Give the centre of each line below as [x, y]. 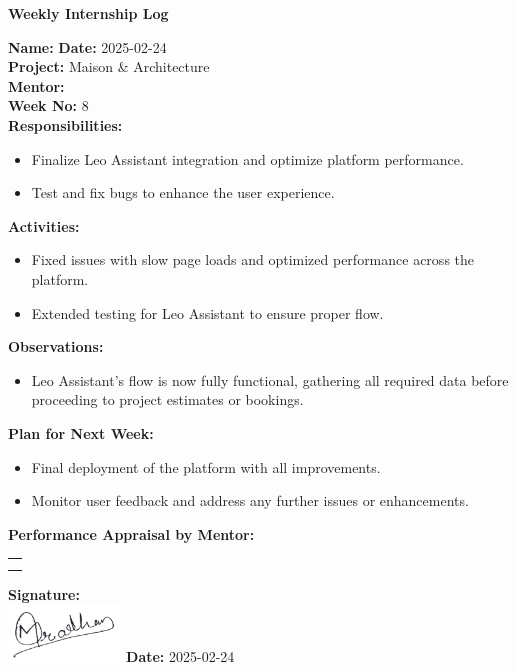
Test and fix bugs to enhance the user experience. [183, 192]
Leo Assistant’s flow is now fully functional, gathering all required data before [270, 379]
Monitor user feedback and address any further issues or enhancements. [250, 500]
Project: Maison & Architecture [109, 66]
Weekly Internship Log [88, 13]
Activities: [44, 225]
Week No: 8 [48, 105]
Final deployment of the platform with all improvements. [206, 466]
